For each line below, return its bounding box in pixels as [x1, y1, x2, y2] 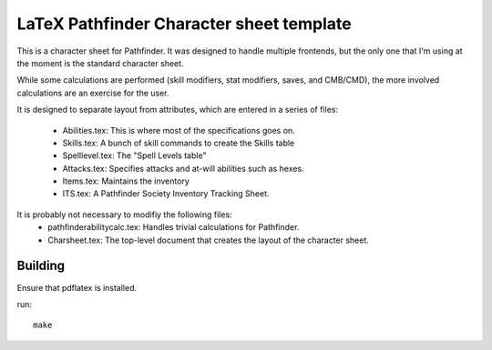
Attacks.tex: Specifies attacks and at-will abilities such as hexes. [62, 163, 304, 174]
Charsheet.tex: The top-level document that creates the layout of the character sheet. [47, 235, 369, 245]
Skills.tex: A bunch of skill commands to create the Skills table [62, 137, 295, 148]
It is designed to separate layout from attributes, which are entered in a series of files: [16, 105, 339, 115]
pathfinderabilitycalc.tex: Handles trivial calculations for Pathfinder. [47, 222, 300, 233]
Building [16, 258, 66, 274]
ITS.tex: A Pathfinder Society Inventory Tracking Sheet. [62, 188, 270, 199]
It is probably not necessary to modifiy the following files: [16, 209, 232, 220]
